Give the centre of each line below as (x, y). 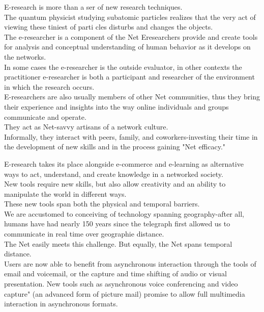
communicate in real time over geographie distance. (84, 234)
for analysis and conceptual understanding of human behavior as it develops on (127, 47)
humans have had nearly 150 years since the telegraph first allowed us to (117, 224)
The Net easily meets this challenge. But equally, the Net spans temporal (118, 243)
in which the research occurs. (49, 86)
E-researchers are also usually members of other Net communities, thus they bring (132, 97)
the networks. (25, 56)
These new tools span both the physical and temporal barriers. (102, 204)
